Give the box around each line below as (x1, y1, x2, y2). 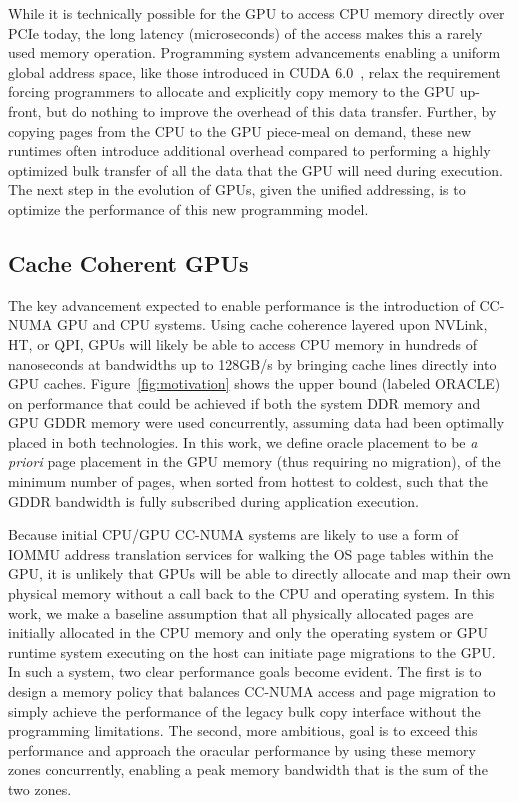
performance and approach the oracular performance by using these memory (8, 739, 476, 760)
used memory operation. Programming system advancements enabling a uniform (8, 42, 501, 63)
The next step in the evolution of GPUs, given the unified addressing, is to (8, 179, 466, 200)
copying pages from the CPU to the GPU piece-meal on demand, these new (8, 120, 472, 141)
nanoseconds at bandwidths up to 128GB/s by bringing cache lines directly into (8, 353, 497, 374)
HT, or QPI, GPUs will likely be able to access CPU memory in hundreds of (8, 333, 477, 354)
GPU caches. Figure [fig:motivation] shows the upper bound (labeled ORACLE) (8, 373, 501, 394)
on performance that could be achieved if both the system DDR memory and (8, 392, 481, 413)
